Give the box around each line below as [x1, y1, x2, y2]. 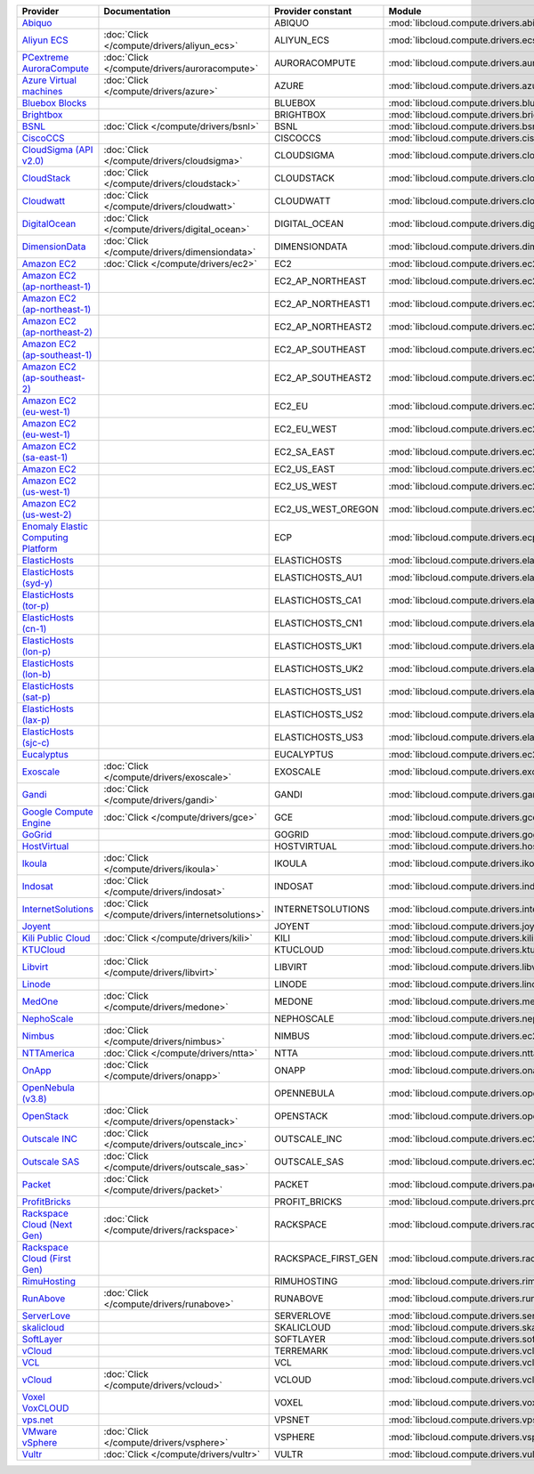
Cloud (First [21, 1252, 71, 1264]
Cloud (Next [21, 1219, 73, 1230]
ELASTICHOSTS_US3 [274, 731, 364, 743]
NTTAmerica [21, 1047, 75, 1059]
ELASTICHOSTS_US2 [274, 709, 364, 720]
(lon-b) [21, 668, 52, 680]
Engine [21, 817, 52, 829]
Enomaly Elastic [21, 521, 89, 532]
